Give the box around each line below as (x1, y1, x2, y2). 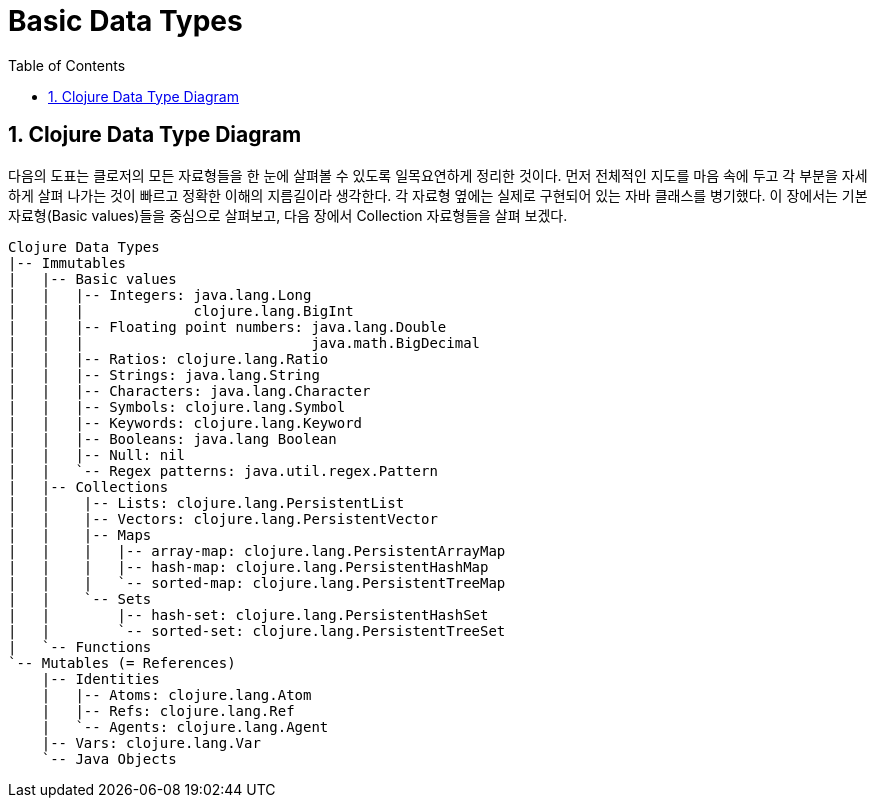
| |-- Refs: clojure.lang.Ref (41, 702, 295, 719)
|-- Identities (41, 670, 160, 687)
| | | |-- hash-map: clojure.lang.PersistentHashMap (8, 558, 489, 575)
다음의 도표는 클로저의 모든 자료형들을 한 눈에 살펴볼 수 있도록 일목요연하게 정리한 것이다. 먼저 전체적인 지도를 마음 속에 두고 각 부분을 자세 (8, 166, 868, 184)
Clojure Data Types (8, 238, 160, 255)
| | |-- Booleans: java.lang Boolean (8, 430, 337, 447)
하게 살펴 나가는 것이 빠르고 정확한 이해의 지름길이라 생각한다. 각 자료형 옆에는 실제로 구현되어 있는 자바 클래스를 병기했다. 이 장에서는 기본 (8, 186, 868, 204)
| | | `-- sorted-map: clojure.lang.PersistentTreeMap (8, 574, 506, 591)
